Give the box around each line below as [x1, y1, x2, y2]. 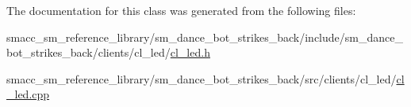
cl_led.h [170, 44, 210, 61]
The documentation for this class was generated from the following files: [6, 2, 356, 18]
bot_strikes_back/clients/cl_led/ [6, 44, 171, 61]
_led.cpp [6, 86, 50, 102]
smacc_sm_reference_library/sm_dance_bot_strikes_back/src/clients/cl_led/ [6, 70, 397, 87]
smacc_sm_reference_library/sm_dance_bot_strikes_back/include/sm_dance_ [6, 28, 403, 45]
